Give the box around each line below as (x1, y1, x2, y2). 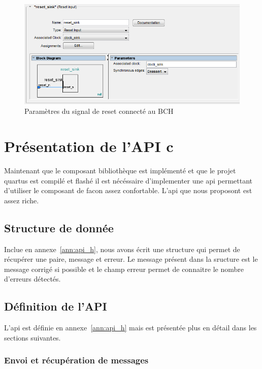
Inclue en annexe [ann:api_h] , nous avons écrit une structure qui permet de (4, 243, 240, 254)
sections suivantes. (4, 332, 61, 343)
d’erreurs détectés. (4, 273, 61, 284)
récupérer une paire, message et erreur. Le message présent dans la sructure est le (4, 254, 258, 264)
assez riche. (4, 195, 39, 205)
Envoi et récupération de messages (4, 354, 149, 366)
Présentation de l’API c (4, 136, 174, 157)
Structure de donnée (4, 220, 114, 235)
